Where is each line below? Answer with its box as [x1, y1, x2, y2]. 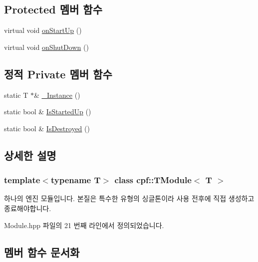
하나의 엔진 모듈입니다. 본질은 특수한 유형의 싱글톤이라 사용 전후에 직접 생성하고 [4, 193, 255, 204]
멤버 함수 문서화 [4, 244, 80, 260]
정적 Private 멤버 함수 [4, 66, 112, 81]
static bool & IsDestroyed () [4, 123, 90, 133]
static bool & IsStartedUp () [4, 106, 91, 117]
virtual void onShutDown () [4, 41, 89, 52]
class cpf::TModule [114, 174, 192, 186]
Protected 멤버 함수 [4, 1, 102, 17]
